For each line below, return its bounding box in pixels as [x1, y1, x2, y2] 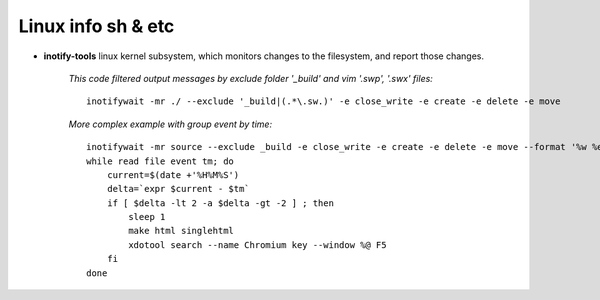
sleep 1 [128, 211, 166, 223]
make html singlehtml [128, 225, 235, 237]
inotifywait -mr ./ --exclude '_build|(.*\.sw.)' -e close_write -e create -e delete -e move [86, 96, 561, 107]
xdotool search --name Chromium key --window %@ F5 [128, 239, 387, 250]
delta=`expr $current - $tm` [106, 183, 250, 195]
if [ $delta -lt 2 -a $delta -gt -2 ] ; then [106, 197, 335, 209]
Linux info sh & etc [18, 15, 175, 37]
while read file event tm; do [86, 155, 235, 167]
